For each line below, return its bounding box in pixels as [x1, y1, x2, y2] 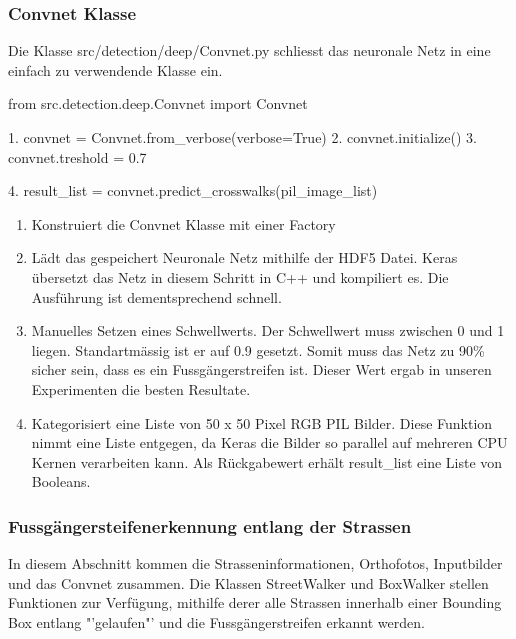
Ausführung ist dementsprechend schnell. [31, 286, 282, 307]
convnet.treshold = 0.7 [8, 146, 147, 167]
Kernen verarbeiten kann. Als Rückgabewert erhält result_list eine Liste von [31, 451, 503, 472]
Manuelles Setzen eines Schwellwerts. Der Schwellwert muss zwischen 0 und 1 [31, 320, 505, 341]
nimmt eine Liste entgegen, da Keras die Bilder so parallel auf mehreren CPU [31, 432, 508, 453]
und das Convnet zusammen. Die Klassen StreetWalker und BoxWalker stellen [8, 572, 489, 593]
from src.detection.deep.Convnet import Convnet [8, 93, 308, 114]
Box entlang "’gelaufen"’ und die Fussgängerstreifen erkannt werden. [8, 611, 425, 632]
